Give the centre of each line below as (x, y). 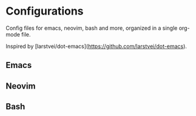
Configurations (45, 11)
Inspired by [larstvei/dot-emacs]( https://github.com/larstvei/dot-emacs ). (96, 46)
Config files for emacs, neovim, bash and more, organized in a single (92, 28)
